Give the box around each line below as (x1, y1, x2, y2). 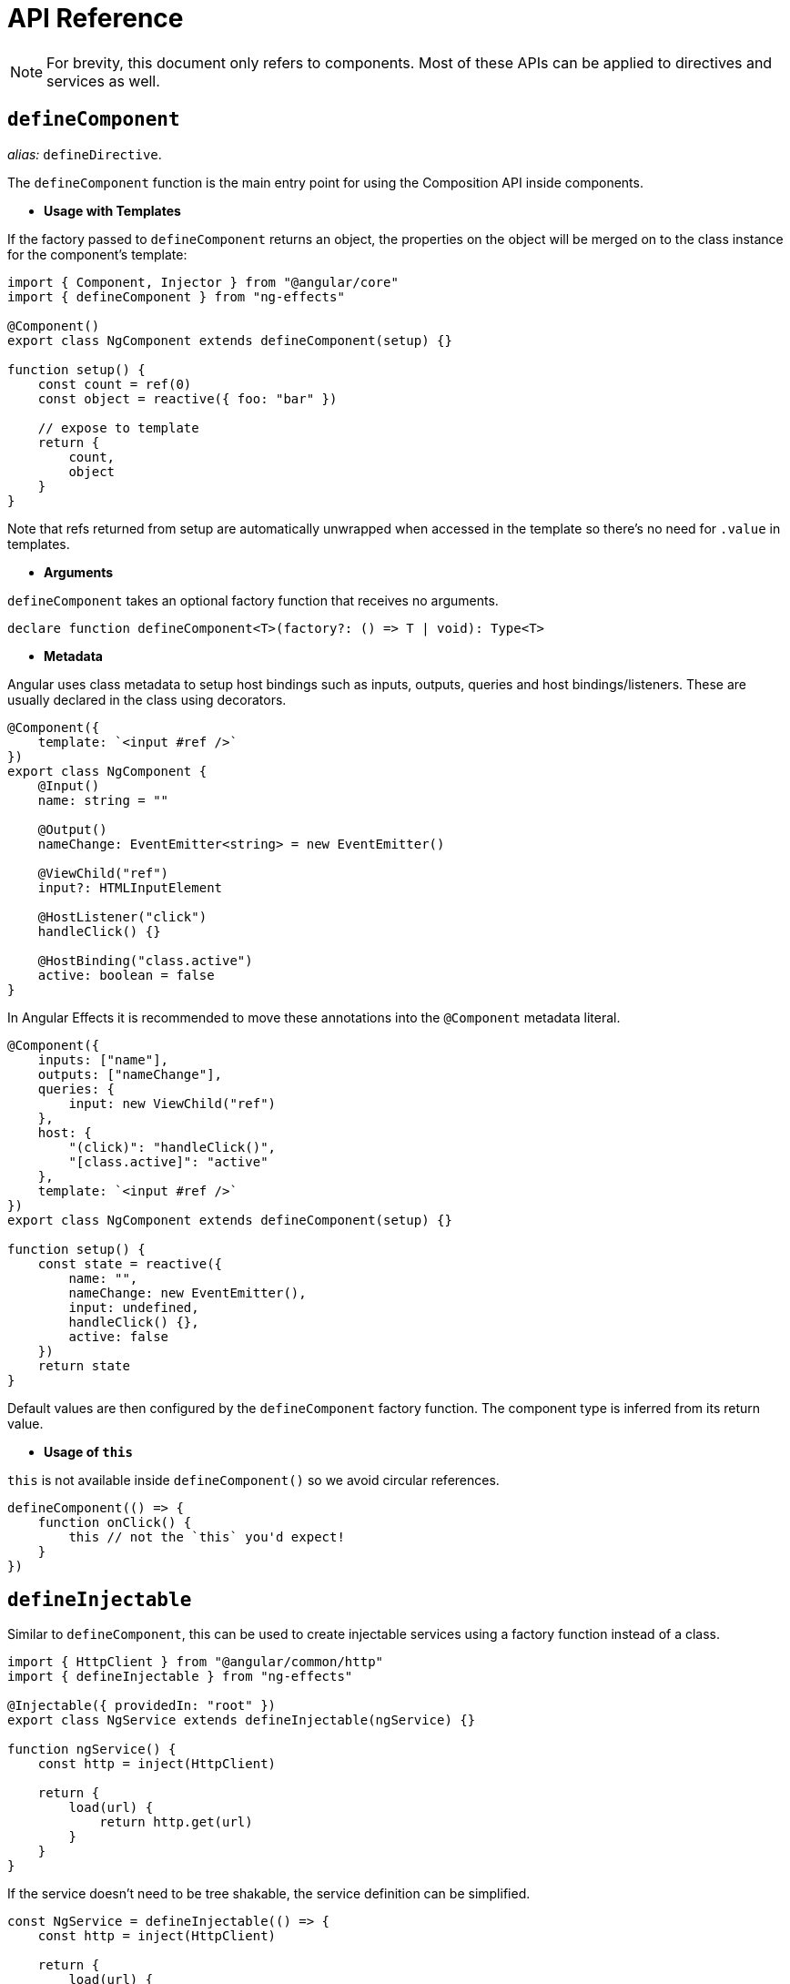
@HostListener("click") (37, 909, 208, 924)
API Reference (7, 3, 184, 34)
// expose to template (37, 420, 199, 435)
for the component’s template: (7, 246, 187, 262)
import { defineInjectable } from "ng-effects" (7, 1669, 353, 1684)
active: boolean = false (37, 967, 215, 982)
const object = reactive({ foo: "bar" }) (37, 391, 338, 406)
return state (37, 1358, 130, 1373)
